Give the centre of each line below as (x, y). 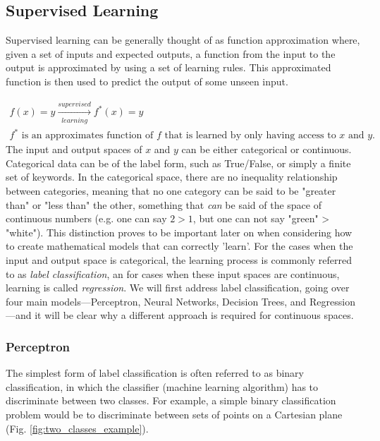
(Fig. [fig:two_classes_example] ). (77, 428)
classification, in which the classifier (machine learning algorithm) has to (162, 386)
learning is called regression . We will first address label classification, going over (178, 288)
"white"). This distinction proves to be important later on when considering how (179, 232)
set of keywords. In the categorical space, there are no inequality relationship (172, 177)
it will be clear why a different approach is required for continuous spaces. (194, 315)
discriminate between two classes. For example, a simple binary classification (171, 400)
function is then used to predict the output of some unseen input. (147, 81)
